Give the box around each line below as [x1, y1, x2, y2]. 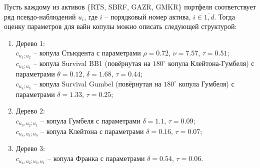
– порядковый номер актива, [104, 11, 191, 21]
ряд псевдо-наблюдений [4, 11, 76, 21]
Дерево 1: [15, 37, 45, 48]
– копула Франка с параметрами [47, 153, 145, 163]
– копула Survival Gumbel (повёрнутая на [33, 78, 161, 88]
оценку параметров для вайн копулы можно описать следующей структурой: [4, 21, 237, 31]
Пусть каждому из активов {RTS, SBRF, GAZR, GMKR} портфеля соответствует [4, 1, 256, 11]
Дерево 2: [15, 105, 45, 116]
